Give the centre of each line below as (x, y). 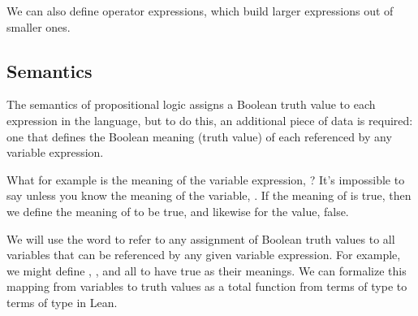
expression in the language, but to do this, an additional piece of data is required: (210, 120)
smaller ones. (39, 26)
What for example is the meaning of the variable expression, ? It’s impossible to (206, 179)
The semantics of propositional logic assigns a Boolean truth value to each (191, 104)
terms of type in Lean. (62, 302)
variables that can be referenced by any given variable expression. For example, (204, 255)
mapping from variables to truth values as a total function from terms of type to (207, 286)
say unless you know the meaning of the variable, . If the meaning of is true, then (209, 195)
